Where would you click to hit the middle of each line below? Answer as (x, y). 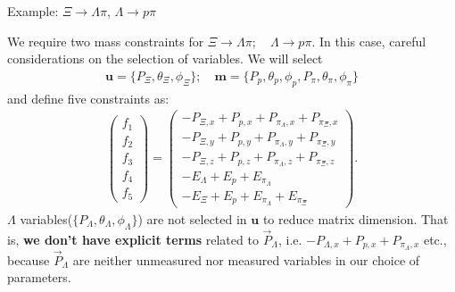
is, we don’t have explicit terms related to (133, 239)
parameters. (39, 277)
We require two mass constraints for (106, 41)
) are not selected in (192, 218)
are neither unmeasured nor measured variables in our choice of (246, 259)
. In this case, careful (369, 41)
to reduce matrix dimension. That (356, 218)
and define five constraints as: (88, 98)
